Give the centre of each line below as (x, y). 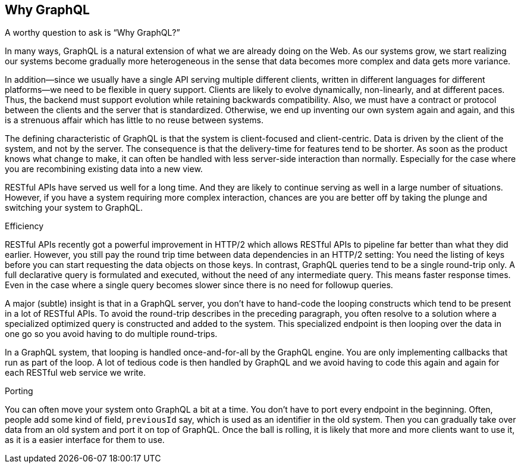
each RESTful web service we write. (76, 373)
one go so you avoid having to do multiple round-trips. (111, 334)
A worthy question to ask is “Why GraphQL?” (92, 33)
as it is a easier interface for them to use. (85, 440)
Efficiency (24, 226)
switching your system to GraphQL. (74, 208)
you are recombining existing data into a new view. (104, 169)
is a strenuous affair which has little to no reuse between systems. (134, 120)
